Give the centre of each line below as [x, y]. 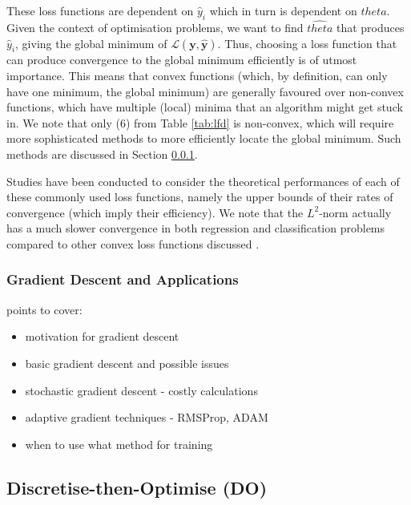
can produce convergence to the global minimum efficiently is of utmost [182, 60]
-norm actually [355, 212]
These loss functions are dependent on [100, 10]
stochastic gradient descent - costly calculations [141, 390]
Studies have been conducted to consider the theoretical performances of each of [203, 181]
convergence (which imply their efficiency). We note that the [155, 212]
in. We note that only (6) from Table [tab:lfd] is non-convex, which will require [200, 122]
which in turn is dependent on [283, 10]
